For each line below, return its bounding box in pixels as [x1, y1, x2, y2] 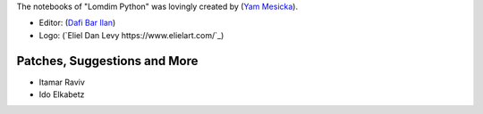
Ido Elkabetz [38, 89, 85, 100]
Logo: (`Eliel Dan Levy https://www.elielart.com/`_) [38, 29, 225, 40]
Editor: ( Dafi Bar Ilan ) [38, 18, 116, 28]
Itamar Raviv [38, 77, 85, 87]
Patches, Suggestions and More [16, 53, 199, 69]
